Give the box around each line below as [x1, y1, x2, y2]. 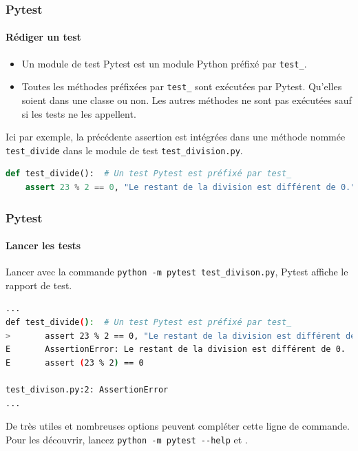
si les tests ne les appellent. [21, 106, 136, 120]
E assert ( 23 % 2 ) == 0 [6, 357, 144, 368]
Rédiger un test [6, 30, 81, 44]
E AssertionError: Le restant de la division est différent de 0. [6, 344, 346, 355]
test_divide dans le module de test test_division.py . [6, 143, 243, 157]
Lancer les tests [6, 238, 81, 253]
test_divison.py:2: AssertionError [6, 385, 169, 395]
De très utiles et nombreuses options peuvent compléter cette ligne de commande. [6, 419, 350, 433]
